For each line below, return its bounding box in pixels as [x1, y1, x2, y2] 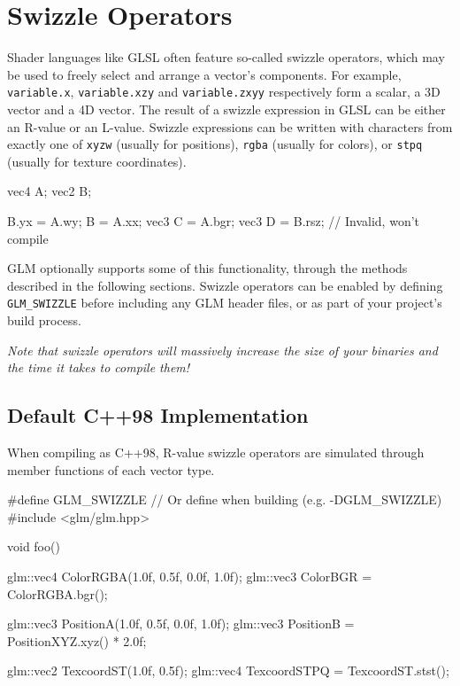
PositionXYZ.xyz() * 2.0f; [7, 631, 147, 650]
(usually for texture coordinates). [7, 152, 187, 170]
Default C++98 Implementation [7, 401, 309, 429]
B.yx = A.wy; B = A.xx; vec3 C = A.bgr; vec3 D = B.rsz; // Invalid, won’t [7, 212, 420, 230]
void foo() [7, 537, 60, 556]
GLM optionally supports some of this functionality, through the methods [7, 259, 408, 277]
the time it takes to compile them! [7, 358, 190, 377]
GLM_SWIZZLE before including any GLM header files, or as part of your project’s [7, 293, 442, 312]
